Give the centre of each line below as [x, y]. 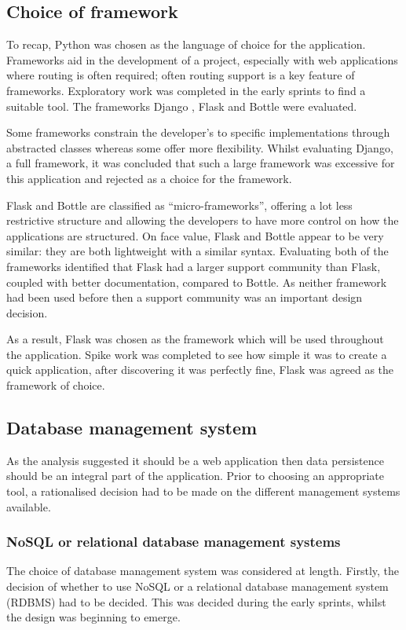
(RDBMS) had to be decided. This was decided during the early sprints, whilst [196, 601]
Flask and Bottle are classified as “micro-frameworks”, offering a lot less [179, 205]
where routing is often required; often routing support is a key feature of [181, 75]
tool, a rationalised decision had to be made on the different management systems [203, 491]
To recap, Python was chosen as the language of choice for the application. [186, 44]
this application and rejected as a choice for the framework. [149, 178]
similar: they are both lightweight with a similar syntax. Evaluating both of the [198, 251]
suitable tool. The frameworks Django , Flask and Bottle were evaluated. [182, 106]
